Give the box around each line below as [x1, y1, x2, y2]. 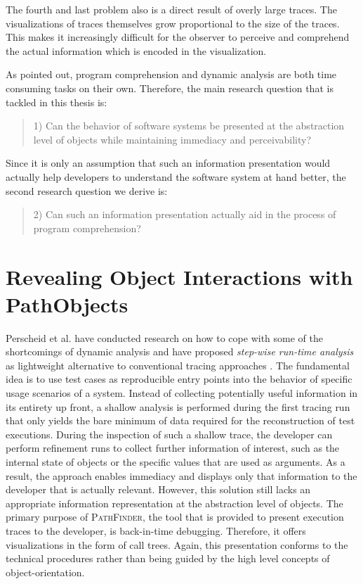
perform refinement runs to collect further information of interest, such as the [6, 440, 340, 455]
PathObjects [6, 289, 128, 318]
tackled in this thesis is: [6, 94, 107, 109]
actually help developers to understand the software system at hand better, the [6, 169, 346, 184]
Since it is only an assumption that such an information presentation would [6, 155, 331, 170]
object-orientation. [6, 564, 85, 579]
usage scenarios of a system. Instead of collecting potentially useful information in [6, 386, 358, 400]
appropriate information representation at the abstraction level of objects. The [6, 495, 343, 510]
